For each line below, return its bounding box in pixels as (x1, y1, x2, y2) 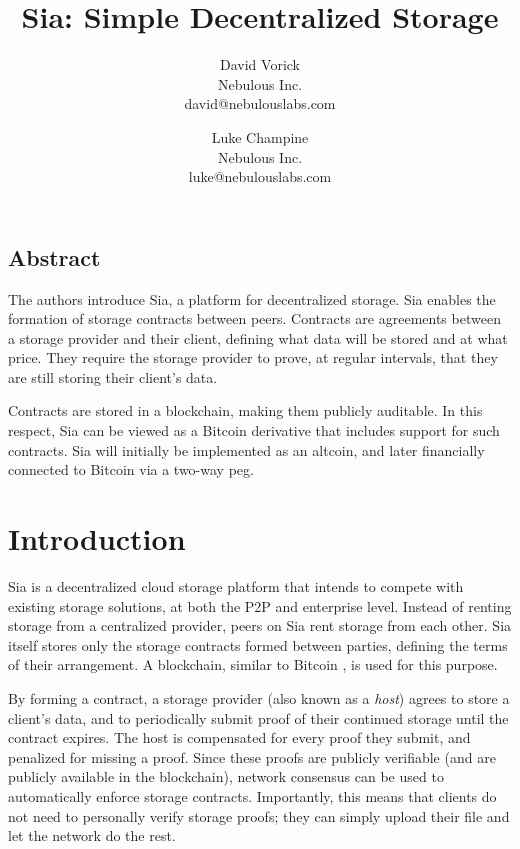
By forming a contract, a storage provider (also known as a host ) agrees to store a (8, 687, 510, 708)
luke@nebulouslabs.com (188, 166, 332, 187)
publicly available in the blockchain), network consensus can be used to (8, 766, 444, 787)
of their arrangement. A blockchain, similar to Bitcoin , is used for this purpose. (8, 654, 498, 675)
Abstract (8, 241, 101, 272)
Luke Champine (211, 126, 309, 147)
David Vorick (220, 54, 300, 75)
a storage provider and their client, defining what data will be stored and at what (8, 327, 508, 348)
